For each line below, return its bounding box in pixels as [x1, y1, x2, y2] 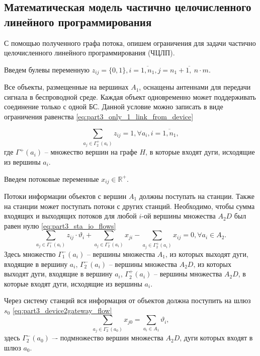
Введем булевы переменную [4, 64, 90, 75]
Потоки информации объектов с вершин [4, 191, 127, 201]
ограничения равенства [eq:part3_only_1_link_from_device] [4, 111, 194, 122]
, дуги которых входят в [180, 332, 253, 343]
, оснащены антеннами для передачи [139, 82, 251, 92]
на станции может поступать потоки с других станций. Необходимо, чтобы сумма [4, 200, 255, 211]
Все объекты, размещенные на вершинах [4, 82, 129, 92]
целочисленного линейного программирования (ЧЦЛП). [4, 47, 175, 58]
